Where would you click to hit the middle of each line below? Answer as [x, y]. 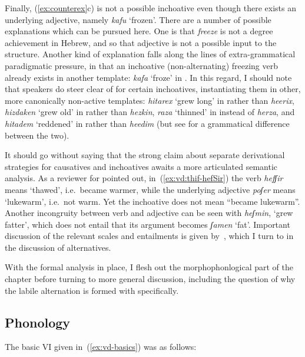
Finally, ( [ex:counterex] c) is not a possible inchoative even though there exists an [150, 8]
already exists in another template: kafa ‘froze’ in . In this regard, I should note [148, 77]
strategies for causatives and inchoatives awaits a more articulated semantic [141, 166]
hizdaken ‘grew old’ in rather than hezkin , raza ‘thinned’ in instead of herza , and [150, 112]
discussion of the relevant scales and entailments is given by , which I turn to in [149, 236]
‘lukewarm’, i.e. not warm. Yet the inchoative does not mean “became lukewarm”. [152, 201]
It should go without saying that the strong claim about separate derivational [145, 155]
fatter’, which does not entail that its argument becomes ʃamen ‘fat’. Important [147, 224]
